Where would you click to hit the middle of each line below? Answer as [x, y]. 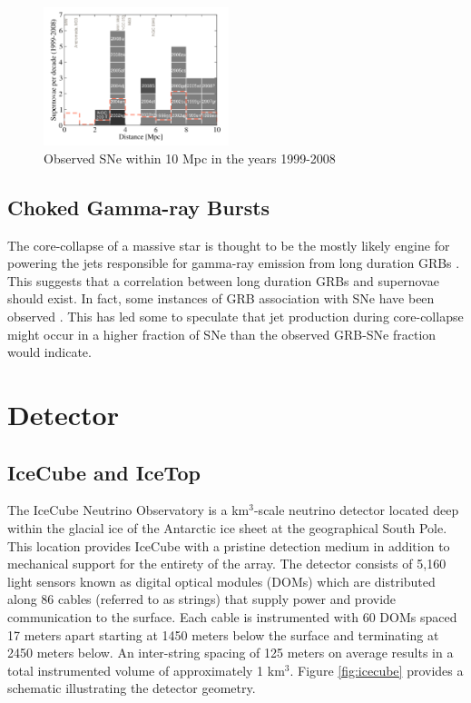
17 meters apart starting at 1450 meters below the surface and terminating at [223, 634]
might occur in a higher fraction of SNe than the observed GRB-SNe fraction [222, 334]
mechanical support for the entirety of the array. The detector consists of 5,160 [227, 564]
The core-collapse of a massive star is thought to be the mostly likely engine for [229, 245]
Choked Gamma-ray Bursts [139, 207]
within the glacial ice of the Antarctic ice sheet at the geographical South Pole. [227, 527]
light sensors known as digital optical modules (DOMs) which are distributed [221, 581]
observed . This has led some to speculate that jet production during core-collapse [235, 316]
